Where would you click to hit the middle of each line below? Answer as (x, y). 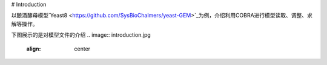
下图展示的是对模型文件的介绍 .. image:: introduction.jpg (81, 35)
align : (34, 49)
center (82, 49)
